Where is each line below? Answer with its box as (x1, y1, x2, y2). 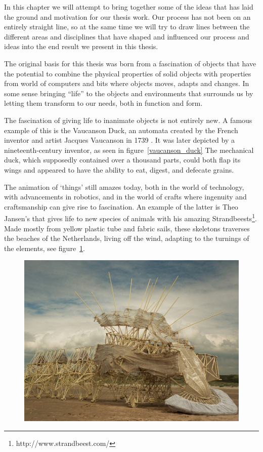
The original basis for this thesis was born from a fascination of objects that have (4, 58, 256, 68)
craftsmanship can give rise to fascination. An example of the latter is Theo (4, 201, 238, 212)
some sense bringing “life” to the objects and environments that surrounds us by (4, 88, 253, 98)
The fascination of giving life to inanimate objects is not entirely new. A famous (4, 114, 252, 125)
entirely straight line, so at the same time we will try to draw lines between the (4, 21, 250, 32)
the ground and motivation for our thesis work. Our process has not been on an (4, 11, 251, 22)
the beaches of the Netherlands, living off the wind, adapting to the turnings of (4, 233, 249, 243)
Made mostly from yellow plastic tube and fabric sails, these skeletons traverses (4, 223, 250, 233)
